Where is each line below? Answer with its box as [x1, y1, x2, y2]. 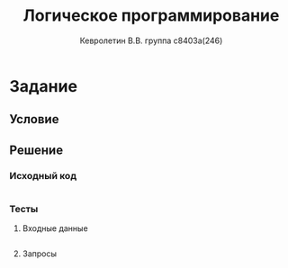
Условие [9, 112, 59, 127]
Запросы [22, 248, 57, 259]
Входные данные [22, 223, 88, 234]
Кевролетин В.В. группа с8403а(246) [79, 35, 223, 46]
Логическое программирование [22, 5, 280, 26]
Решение [9, 142, 64, 157]
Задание [9, 76, 78, 96]
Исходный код [9, 169, 77, 182]
